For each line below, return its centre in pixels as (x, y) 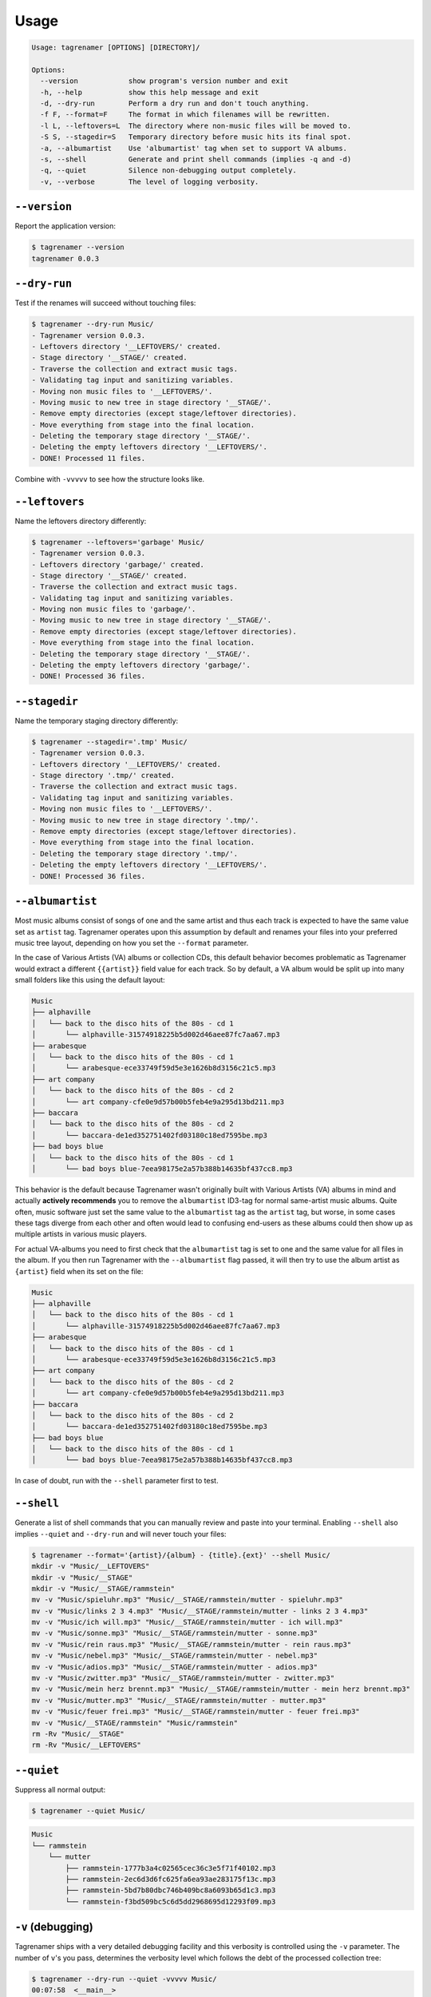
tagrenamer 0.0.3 (65, 258)
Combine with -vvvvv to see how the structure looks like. (110, 478)
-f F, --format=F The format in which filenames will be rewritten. (186, 115)
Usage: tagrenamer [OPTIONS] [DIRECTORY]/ (116, 48)
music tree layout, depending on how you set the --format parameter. (132, 943)
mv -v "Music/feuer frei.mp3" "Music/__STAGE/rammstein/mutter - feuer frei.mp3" (196, 1712)
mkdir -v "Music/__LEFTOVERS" (91, 1566)
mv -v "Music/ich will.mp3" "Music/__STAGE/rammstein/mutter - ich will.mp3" (187, 1622)
